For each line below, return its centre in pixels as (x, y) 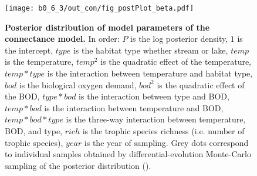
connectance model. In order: (62, 39)
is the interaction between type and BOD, (154, 96)
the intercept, (29, 50)
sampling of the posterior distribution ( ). (78, 165)
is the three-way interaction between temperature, (156, 119)
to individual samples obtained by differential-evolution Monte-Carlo (128, 154)
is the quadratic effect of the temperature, (176, 62)
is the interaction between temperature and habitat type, (150, 73)
